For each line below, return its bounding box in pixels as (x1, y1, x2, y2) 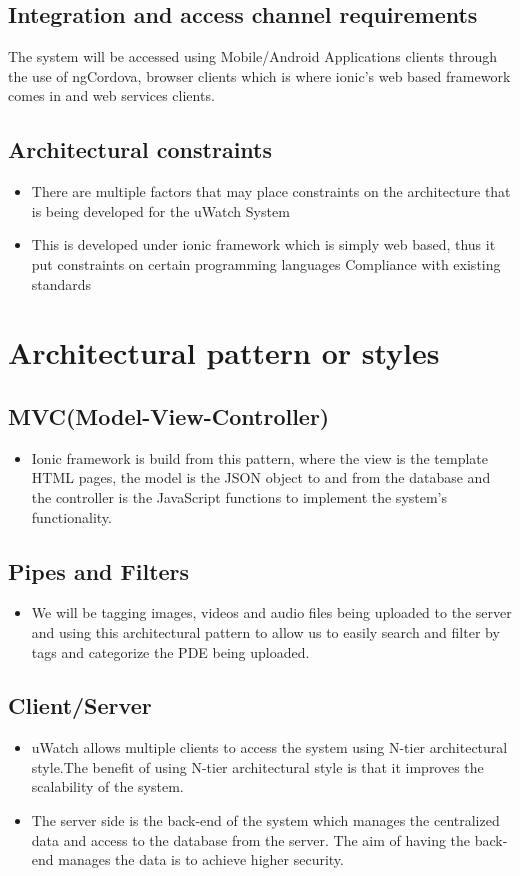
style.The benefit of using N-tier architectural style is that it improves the (31, 756, 484, 777)
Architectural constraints (8, 134, 273, 165)
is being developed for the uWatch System (31, 200, 290, 221)
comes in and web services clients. (8, 85, 215, 106)
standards (31, 273, 92, 294)
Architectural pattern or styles (8, 332, 440, 373)
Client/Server (8, 690, 152, 721)
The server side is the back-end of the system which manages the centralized (31, 810, 500, 831)
